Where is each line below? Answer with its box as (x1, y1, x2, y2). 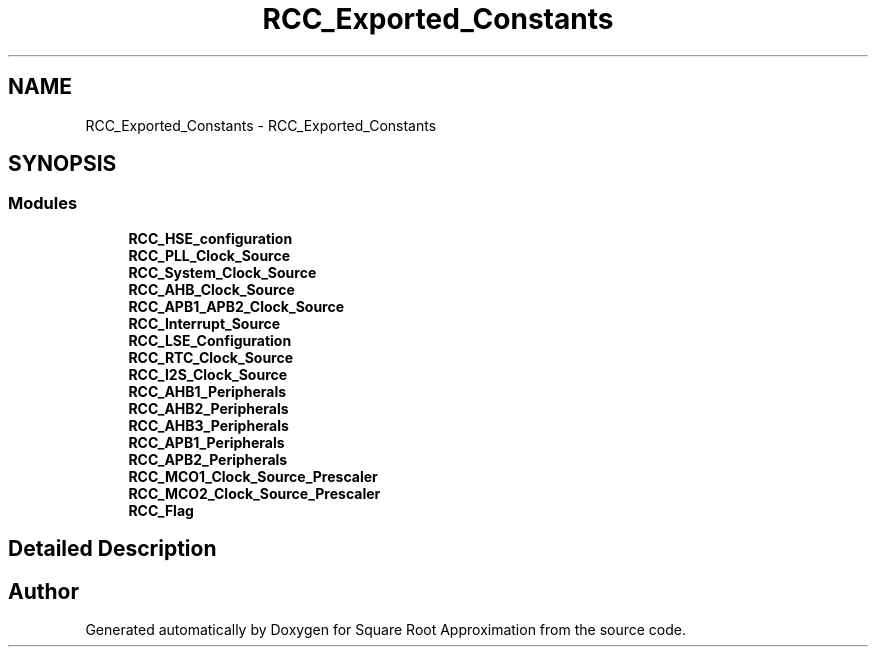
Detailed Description (8, 536, 217, 562)
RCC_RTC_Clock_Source (128, 348, 294, 366)
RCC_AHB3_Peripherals (128, 416, 289, 434)
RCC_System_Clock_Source (128, 263, 317, 281)
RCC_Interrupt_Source (128, 314, 281, 332)
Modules (8, 193, 78, 214)
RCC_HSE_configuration (128, 229, 293, 247)
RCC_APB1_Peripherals (128, 433, 285, 451)
